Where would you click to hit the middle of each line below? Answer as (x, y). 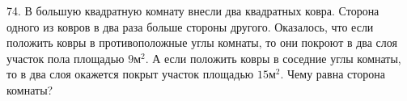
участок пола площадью (66, 58)
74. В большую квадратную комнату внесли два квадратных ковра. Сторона (193, 11)
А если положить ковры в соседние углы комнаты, (277, 58)
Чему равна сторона (336, 74)
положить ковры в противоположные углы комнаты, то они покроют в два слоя (202, 42)
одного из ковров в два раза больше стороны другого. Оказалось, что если (190, 26)
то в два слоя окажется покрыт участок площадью (130, 74)
